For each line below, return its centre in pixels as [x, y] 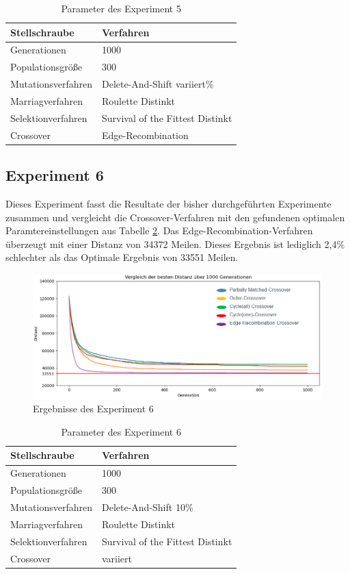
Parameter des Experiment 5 [121, 8]
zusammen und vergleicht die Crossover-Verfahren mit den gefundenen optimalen [175, 217]
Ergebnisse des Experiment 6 [93, 409]
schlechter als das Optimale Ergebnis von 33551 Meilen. [122, 257]
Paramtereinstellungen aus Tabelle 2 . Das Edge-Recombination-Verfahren [159, 230]
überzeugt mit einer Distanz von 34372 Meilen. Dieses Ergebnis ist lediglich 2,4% [175, 244]
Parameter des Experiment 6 [121, 431]
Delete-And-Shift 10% [147, 507]
